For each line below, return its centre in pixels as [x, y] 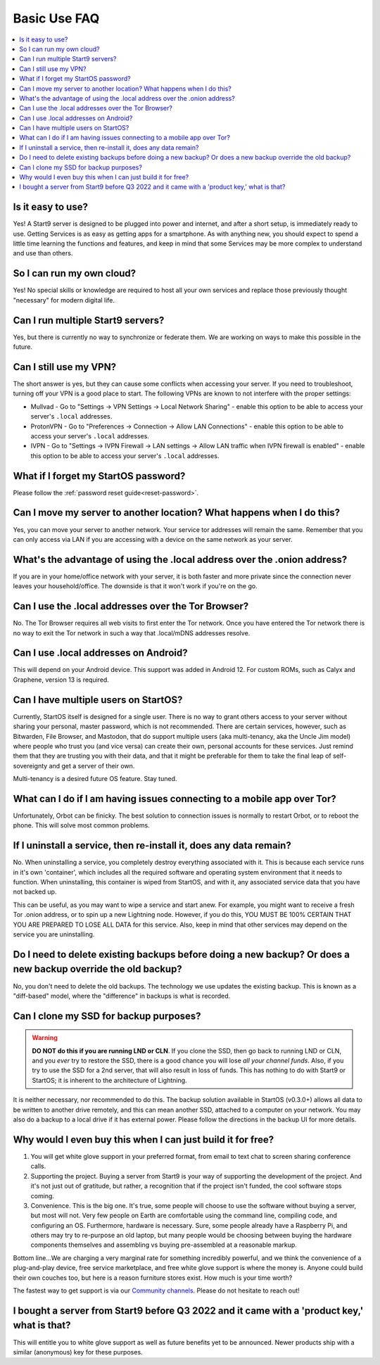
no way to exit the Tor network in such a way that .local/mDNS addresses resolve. [132, 633]
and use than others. [43, 253]
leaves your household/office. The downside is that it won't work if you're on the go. [135, 586]
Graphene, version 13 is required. [61, 680]
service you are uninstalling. [54, 934]
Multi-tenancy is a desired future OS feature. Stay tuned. [95, 779]
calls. [38, 1166]
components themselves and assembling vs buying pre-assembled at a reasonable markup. [164, 1245]
